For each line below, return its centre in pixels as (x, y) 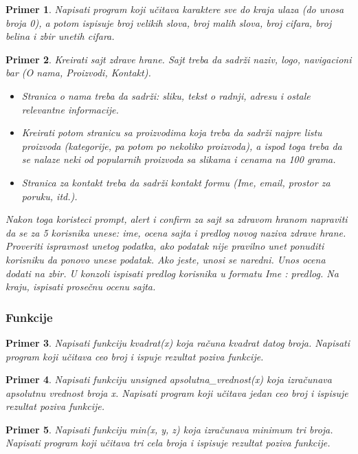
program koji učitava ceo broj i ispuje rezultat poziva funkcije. (135, 356)
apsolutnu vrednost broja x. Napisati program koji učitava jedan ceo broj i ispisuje (177, 392)
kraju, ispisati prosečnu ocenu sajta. (81, 287)
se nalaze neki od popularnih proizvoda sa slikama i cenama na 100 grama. (179, 159)
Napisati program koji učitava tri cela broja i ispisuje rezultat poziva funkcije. (168, 443)
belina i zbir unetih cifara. (60, 36)
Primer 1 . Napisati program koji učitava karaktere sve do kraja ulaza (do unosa (175, 9)
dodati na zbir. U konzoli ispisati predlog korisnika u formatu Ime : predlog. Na (172, 273)
